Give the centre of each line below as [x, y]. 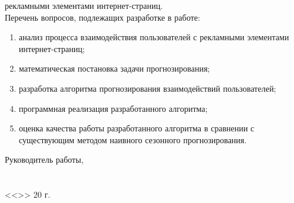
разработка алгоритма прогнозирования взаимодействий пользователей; [147, 88]
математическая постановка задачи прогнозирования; [114, 68]
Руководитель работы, [44, 159]
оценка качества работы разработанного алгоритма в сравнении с [137, 128]
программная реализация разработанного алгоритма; [113, 108]
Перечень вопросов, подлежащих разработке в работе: [102, 17]
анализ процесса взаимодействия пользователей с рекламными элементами [154, 37]
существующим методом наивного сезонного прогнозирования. [133, 139]
